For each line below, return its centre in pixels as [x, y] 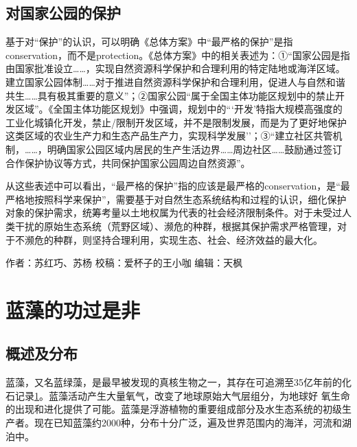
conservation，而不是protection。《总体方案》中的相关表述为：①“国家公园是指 [178, 55]
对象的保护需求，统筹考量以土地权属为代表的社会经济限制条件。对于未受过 [174, 213]
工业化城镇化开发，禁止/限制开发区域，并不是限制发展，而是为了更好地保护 [176, 122]
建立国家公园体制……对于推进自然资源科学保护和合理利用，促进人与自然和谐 [175, 81]
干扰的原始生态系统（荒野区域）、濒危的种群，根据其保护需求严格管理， [176, 226]
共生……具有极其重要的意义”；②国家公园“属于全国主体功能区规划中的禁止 [170, 95]
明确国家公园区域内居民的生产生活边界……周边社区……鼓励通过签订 [195, 149]
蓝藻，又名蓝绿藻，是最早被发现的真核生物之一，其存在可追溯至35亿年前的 [174, 382]
